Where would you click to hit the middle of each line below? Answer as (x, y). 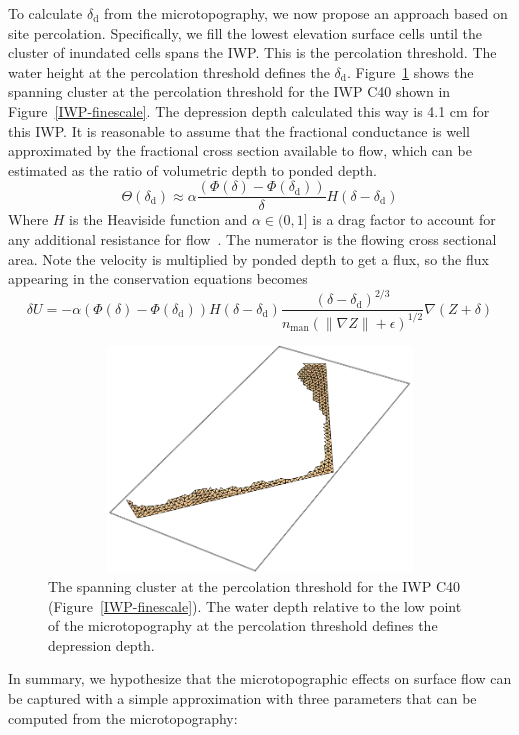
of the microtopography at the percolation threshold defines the (243, 625)
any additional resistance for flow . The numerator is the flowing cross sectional (252, 239)
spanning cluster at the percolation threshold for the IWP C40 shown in (229, 91)
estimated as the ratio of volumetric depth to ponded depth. (192, 169)
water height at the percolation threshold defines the (169, 71)
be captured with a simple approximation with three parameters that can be (242, 698)
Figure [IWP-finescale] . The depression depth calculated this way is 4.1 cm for (249, 110)
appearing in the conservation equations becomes (158, 278)
